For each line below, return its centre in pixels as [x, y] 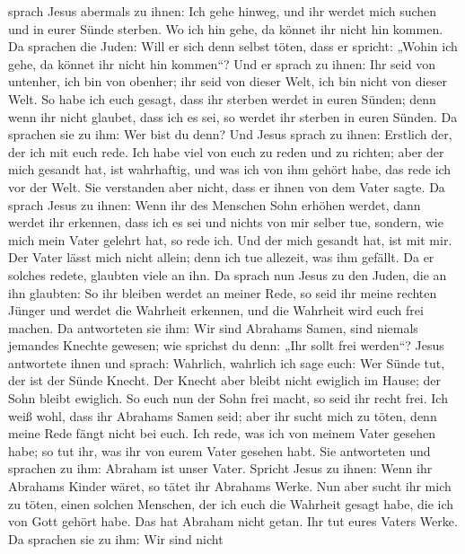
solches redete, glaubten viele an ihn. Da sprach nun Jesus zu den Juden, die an [228, 274]
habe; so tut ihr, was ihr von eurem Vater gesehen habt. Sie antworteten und [219, 450]
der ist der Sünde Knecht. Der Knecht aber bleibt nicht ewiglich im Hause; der [224, 380]
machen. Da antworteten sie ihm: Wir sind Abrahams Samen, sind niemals [213, 327]
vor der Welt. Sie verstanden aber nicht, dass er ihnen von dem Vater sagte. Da [227, 186]
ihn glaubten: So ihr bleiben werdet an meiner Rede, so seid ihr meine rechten [223, 292]
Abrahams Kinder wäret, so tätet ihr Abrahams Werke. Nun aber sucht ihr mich [230, 486]
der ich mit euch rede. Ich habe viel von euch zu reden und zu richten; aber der [226, 151]
